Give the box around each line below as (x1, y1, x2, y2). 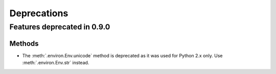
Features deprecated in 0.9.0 (9, 22, 110, 31)
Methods (9, 39, 39, 48)
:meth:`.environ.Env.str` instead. (22, 60, 89, 66)
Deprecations (9, 8, 68, 19)
